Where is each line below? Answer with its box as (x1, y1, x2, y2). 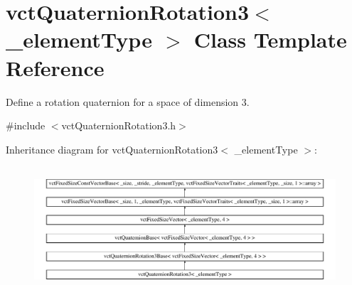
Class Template (193, 25, 347, 54)
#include (6, 118, 46, 133)
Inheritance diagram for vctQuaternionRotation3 (6, 141, 218, 156)
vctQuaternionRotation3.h (61, 118, 176, 133)
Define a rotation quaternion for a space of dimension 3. (6, 94, 250, 109)
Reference (6, 53, 105, 82)
